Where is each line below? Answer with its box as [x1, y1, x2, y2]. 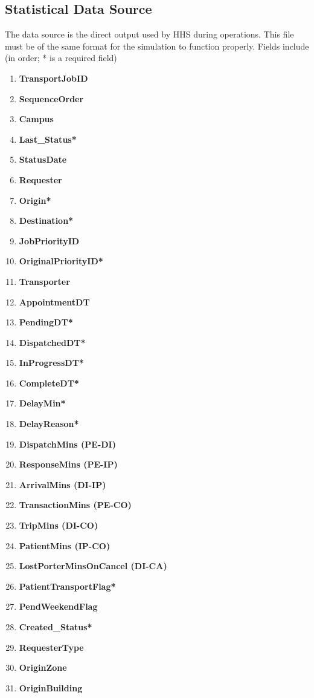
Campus [19, 113, 54, 125]
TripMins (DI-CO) [19, 519, 98, 532]
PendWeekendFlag [19, 600, 98, 613]
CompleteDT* [19, 376, 79, 389]
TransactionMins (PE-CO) [19, 498, 132, 511]
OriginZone [19, 661, 67, 674]
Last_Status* [19, 132, 77, 145]
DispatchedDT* [19, 336, 86, 348]
